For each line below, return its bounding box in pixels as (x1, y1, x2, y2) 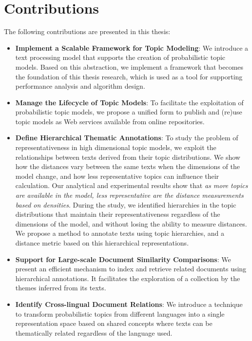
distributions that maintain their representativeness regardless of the (15, 209, 220, 219)
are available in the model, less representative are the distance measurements (15, 190, 244, 200)
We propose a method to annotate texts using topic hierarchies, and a (15, 228, 224, 238)
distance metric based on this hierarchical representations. (15, 238, 189, 247)
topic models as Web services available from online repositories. (15, 116, 205, 126)
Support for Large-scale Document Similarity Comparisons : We (15, 254, 231, 264)
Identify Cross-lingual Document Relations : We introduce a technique (15, 299, 243, 309)
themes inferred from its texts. (15, 283, 106, 293)
